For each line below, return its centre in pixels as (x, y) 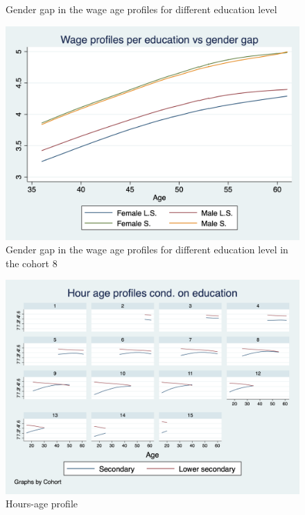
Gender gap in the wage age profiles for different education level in (147, 250)
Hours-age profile (42, 504)
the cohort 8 (32, 263)
